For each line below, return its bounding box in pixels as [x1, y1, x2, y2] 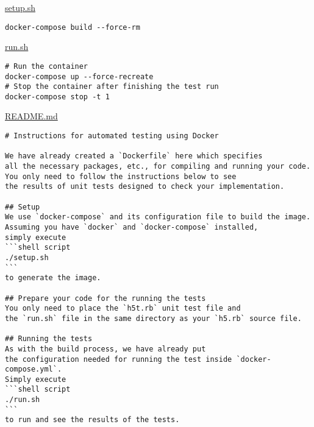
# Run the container [5, 62, 88, 71]
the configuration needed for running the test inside [5, 355, 232, 364]
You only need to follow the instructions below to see [5, 172, 237, 181]
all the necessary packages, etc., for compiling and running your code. [5, 162, 311, 171]
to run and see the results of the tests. [5, 415, 180, 425]
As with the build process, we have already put [5, 344, 206, 353]
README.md [5, 110, 58, 122]
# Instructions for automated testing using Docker [5, 132, 219, 141]
